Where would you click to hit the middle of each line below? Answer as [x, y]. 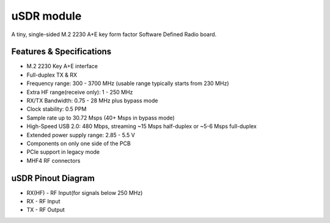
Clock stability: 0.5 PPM [57, 109]
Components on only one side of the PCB [79, 143]
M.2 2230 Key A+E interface [62, 66]
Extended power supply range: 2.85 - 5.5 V [81, 135]
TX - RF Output [46, 210]
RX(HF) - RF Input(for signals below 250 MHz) [85, 192]
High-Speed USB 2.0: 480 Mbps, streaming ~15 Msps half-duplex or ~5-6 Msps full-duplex [141, 126]
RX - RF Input [43, 202]
